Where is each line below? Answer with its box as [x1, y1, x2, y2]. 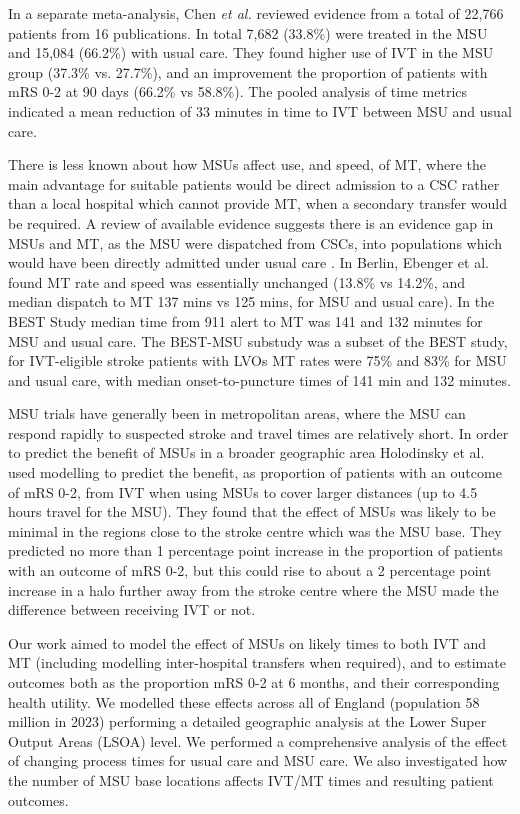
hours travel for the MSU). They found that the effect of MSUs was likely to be [8, 501, 496, 522]
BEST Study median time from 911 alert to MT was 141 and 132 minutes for [8, 310, 483, 331]
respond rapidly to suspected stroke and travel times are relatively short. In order [8, 422, 509, 443]
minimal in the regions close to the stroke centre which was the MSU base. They [8, 520, 502, 541]
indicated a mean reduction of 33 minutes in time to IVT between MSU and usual [8, 100, 512, 121]
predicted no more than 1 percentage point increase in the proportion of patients [8, 540, 503, 561]
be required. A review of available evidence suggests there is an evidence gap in [8, 212, 494, 233]
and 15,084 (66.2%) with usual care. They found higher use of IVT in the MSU [8, 42, 494, 63]
